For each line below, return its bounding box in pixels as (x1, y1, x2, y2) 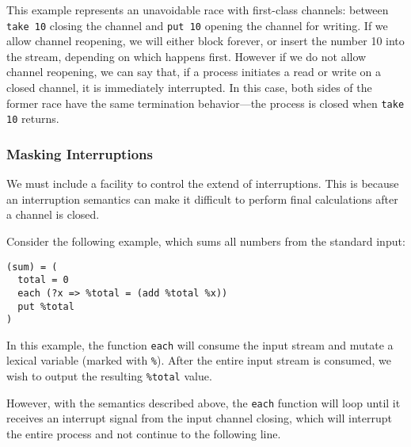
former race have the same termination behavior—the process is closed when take (6, 94, 405, 111)
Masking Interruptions (6, 143, 153, 163)
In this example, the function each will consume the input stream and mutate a (6, 336, 394, 353)
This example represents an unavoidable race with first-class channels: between (6, 2, 389, 17)
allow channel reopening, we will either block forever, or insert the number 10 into (6, 32, 405, 49)
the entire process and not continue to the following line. (6, 426, 281, 442)
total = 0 (17, 274, 69, 286)
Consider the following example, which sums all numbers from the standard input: (6, 232, 405, 249)
